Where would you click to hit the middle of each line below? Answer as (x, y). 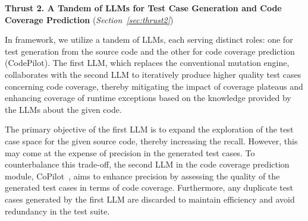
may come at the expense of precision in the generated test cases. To (130, 152)
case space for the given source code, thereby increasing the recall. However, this (151, 141)
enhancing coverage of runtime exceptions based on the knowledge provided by (148, 98)
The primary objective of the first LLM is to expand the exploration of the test (149, 129)
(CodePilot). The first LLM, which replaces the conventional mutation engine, (147, 63)
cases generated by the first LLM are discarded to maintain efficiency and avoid (150, 199)
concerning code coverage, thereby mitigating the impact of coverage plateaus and (154, 86)
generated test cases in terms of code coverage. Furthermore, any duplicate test (149, 187)
